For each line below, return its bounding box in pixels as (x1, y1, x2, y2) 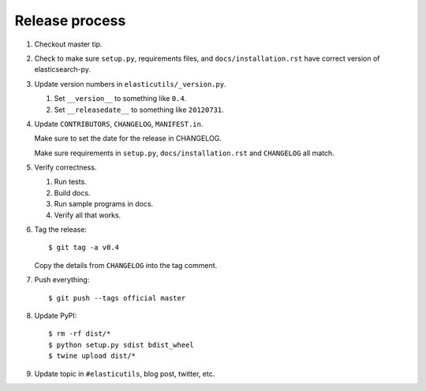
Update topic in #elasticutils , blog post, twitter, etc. (34, 369, 215, 378)
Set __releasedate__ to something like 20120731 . (54, 105, 224, 114)
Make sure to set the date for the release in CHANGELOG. (34, 134, 222, 143)
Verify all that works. (54, 210, 121, 220)
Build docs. (54, 188, 91, 197)
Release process (14, 12, 126, 29)
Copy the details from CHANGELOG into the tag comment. (34, 260, 218, 270)
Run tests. (54, 177, 87, 187)
